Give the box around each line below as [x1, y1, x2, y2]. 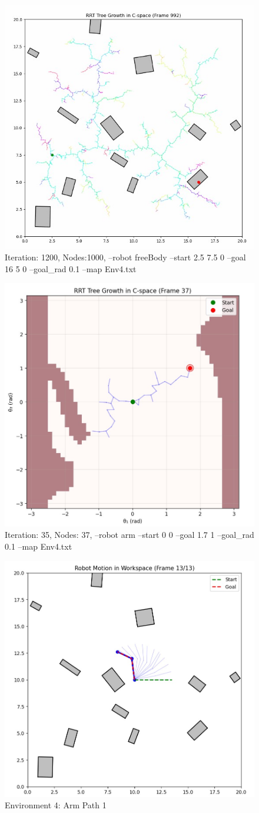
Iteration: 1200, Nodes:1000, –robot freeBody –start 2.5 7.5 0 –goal [5, 250, 246, 263]
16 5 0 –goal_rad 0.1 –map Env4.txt [5, 262, 137, 275]
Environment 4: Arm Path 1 [5, 799, 107, 811]
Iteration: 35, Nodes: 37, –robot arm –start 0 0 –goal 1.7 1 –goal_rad [5, 528, 254, 541]
